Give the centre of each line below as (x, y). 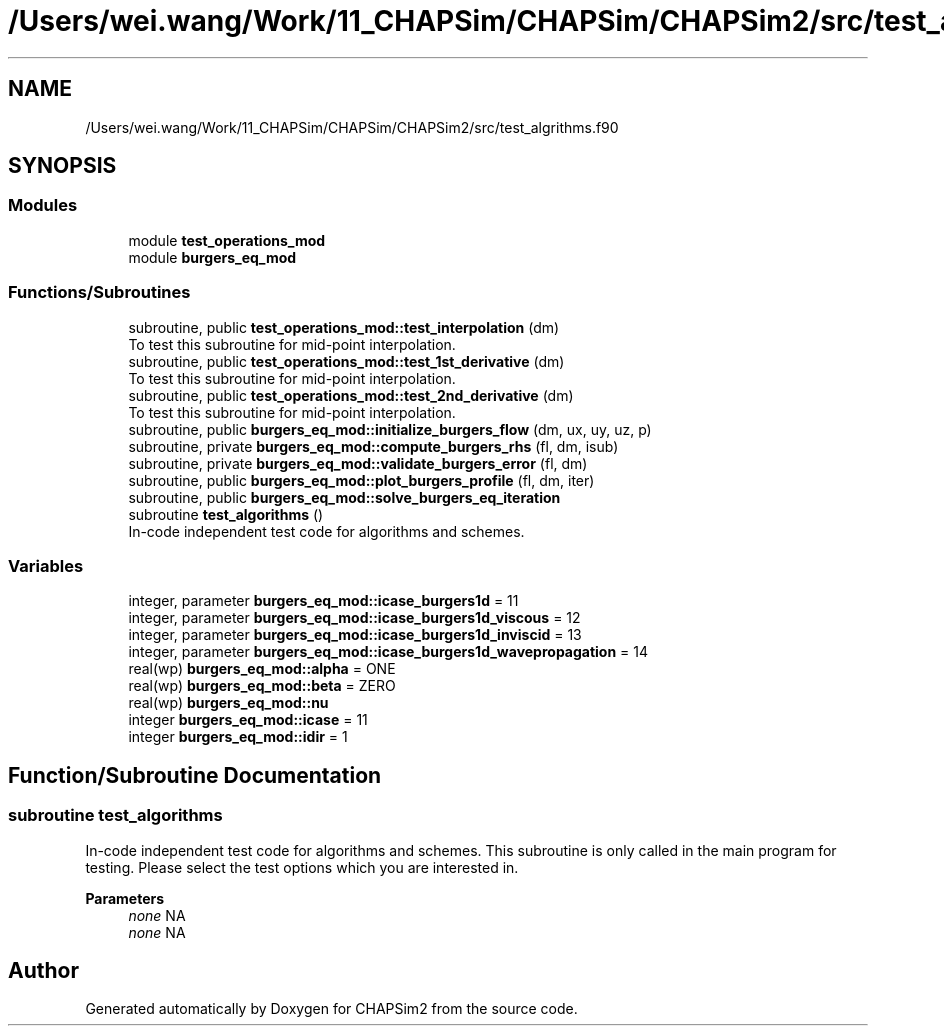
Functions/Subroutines (99, 292)
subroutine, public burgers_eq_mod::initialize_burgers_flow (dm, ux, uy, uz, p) (390, 429)
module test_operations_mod (227, 240)
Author (43, 970)
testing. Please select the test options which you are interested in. (302, 867)
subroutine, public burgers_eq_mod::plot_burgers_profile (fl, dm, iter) (361, 480)
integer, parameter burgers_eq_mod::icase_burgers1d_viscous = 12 (354, 618)
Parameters (125, 898)
